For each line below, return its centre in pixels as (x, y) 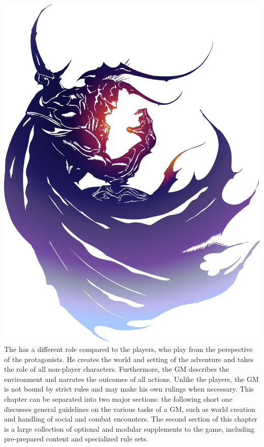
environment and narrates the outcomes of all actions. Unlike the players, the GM (131, 379)
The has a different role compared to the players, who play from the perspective (128, 349)
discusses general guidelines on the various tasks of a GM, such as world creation (130, 409)
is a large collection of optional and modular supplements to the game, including (129, 428)
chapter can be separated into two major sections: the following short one (118, 398)
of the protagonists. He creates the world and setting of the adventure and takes (129, 359)
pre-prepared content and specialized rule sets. (76, 439)
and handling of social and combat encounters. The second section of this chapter (131, 419)
